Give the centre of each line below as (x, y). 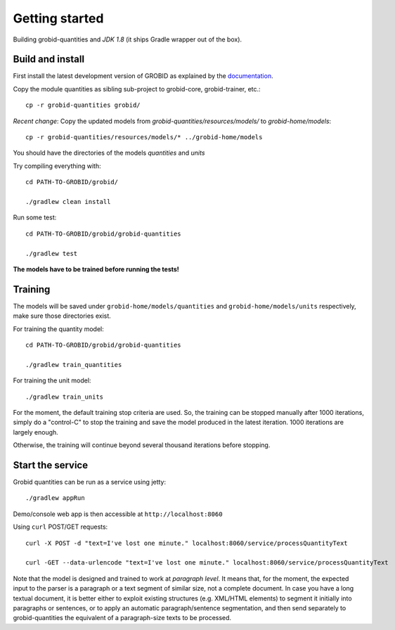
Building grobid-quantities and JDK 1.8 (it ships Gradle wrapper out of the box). (128, 39)
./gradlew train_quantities (74, 365)
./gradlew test (52, 253)
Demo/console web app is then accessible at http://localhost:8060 (118, 514)
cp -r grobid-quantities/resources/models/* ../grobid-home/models (144, 137)
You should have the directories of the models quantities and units (109, 153)
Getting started (58, 18)
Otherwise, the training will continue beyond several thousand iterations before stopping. (142, 445)
